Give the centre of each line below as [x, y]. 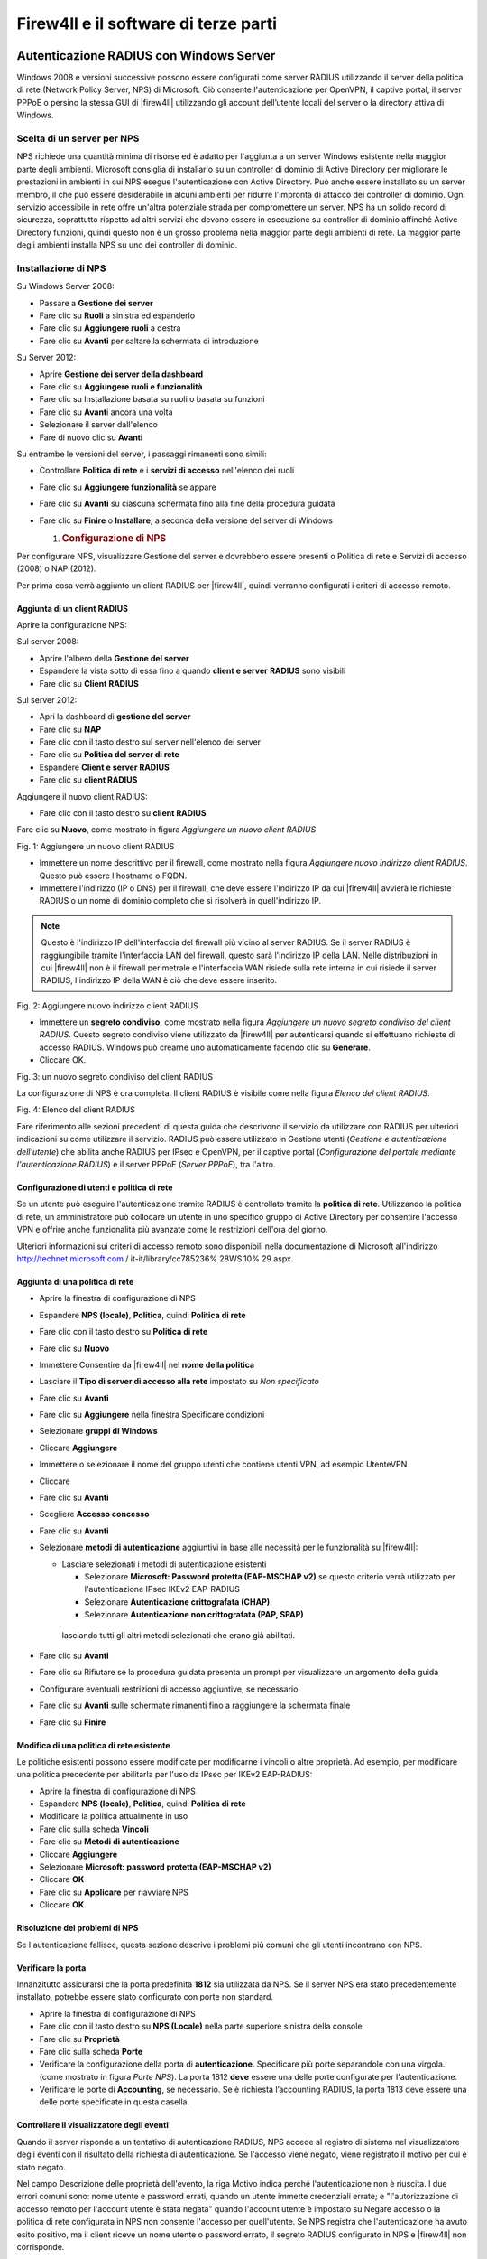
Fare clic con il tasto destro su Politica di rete [124, 1332]
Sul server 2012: [47, 699]
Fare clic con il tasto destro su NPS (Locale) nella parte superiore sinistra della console [201, 2026]
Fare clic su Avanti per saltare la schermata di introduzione [149, 341]
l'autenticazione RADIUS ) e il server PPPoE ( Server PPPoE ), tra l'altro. [146, 1164]
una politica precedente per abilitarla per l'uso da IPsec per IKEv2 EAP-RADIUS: [165, 1775]
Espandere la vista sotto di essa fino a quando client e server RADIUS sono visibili [193, 671]
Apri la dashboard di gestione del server [115, 717]
